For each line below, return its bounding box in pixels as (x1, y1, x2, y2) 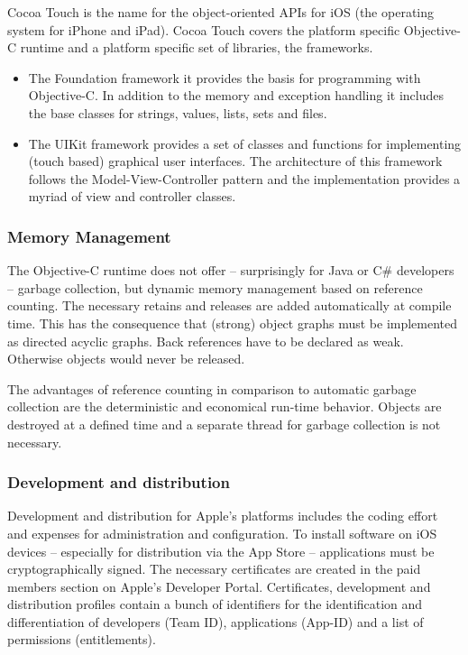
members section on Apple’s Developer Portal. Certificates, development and (7, 577, 431, 595)
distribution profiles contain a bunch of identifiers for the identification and (7, 595, 423, 613)
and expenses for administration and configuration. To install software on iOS (7, 523, 437, 542)
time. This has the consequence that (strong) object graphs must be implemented (7, 313, 458, 332)
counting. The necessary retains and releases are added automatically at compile (7, 296, 452, 315)
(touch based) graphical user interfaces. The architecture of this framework (28, 152, 443, 171)
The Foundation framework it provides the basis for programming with (28, 68, 421, 87)
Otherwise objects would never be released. (7, 349, 245, 368)
